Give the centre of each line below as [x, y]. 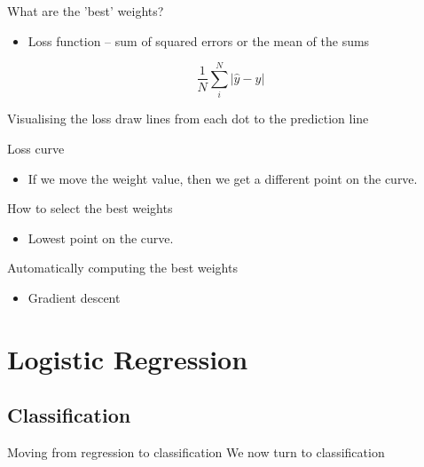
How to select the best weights [90, 208]
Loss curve [36, 148]
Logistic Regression [128, 358]
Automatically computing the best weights [122, 268]
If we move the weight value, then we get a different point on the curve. [223, 178]
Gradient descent [74, 297]
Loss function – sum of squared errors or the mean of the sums [199, 40]
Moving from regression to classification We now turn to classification [196, 452]
